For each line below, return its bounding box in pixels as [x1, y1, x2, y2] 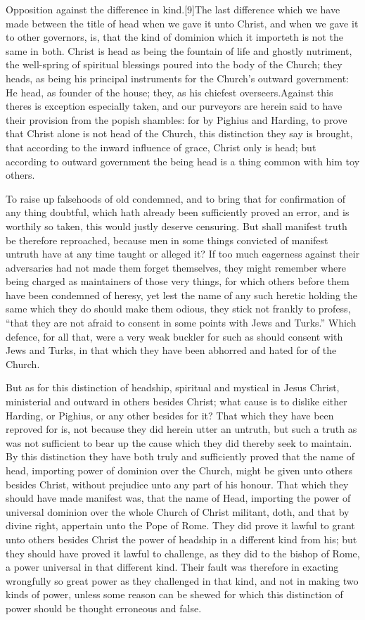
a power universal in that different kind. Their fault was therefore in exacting [6, 559, 339, 574]
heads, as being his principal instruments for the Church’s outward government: [6, 70, 349, 85]
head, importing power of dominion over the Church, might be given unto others [6, 463, 353, 477]
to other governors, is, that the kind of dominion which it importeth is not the [6, 30, 343, 44]
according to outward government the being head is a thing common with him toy [6, 153, 360, 168]
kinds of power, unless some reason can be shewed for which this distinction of [6, 587, 343, 602]
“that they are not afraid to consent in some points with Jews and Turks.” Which [6, 315, 357, 330]
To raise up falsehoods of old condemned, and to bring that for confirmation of [6, 191, 346, 205]
